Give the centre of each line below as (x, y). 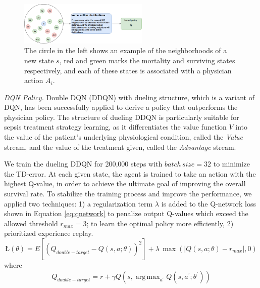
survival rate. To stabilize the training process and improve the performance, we (128, 194)
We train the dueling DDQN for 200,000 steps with (83, 164)
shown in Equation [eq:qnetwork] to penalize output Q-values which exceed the (126, 213)
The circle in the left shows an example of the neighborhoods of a (126, 50)
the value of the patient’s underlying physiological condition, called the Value (123, 137)
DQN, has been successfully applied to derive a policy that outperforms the (121, 107)
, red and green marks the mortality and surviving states (147, 60)
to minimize (232, 164)
